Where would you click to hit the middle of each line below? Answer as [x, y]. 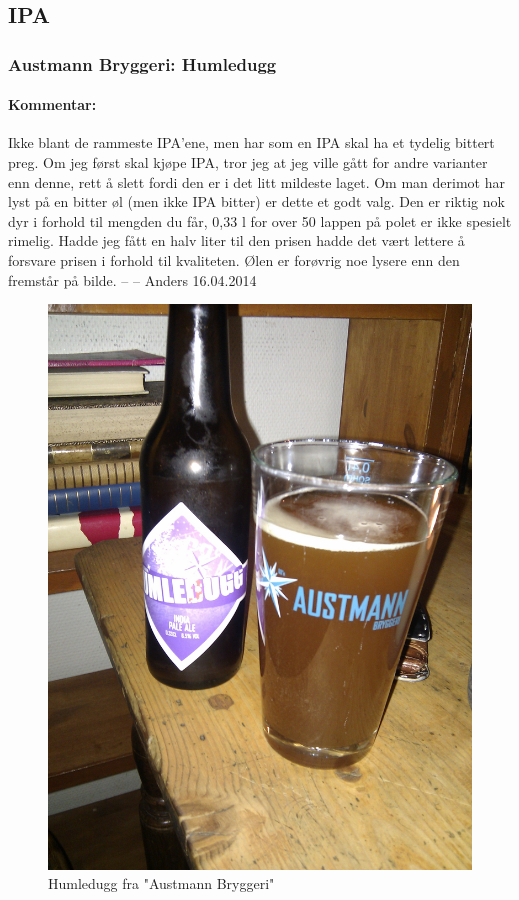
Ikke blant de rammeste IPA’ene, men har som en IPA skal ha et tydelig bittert [251, 142]
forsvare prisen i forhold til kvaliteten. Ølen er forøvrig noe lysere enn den [234, 259]
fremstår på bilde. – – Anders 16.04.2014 [132, 279]
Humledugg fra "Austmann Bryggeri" [161, 883]
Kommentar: [52, 104]
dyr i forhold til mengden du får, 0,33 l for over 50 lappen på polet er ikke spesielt [260, 220]
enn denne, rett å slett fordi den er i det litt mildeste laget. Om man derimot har [256, 181]
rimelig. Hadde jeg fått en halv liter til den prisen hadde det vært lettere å [236, 240]
